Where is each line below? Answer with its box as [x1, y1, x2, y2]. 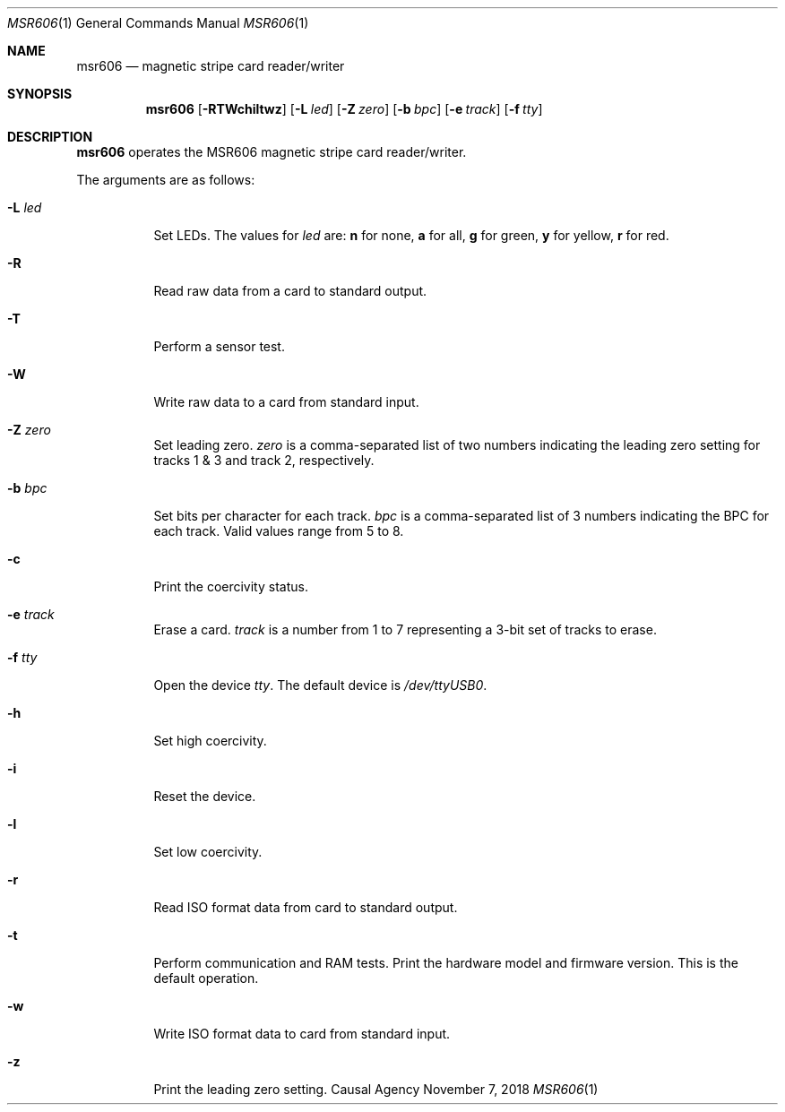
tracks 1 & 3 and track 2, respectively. [153, 453, 375, 468]
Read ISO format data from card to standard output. [153, 900, 458, 915]
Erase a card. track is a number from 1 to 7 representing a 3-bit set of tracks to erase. [153, 622, 657, 637]
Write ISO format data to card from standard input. [153, 1026, 451, 1041]
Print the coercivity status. [153, 579, 308, 594]
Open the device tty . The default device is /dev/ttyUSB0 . [153, 677, 487, 693]
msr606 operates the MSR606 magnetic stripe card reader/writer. [76, 144, 467, 159]
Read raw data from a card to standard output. [153, 283, 427, 298]
